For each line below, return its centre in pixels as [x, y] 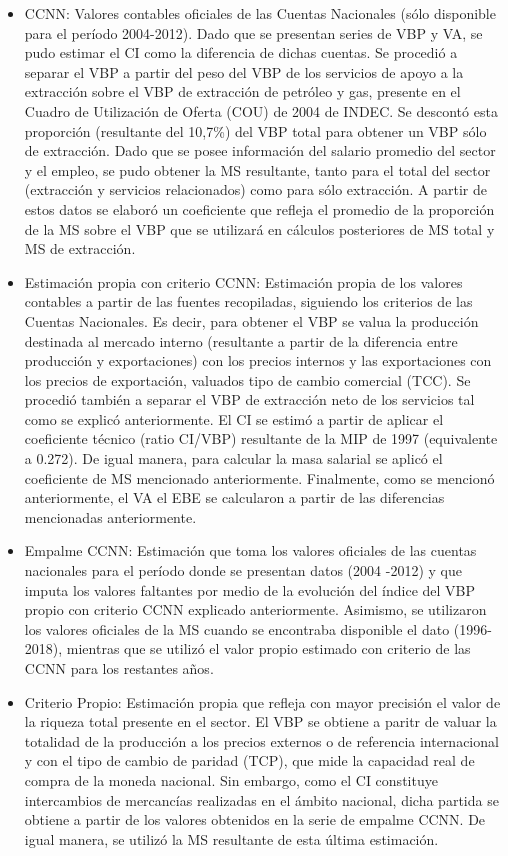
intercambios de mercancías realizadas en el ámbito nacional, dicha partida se [261, 799]
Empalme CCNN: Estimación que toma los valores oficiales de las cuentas [250, 550]
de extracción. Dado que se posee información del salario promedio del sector [260, 150]
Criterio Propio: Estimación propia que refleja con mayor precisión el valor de [262, 701]
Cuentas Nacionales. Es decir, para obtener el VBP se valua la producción [251, 320]
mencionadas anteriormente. [110, 516]
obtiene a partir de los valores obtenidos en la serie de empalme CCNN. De [255, 819]
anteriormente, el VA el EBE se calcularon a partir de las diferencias [234, 497]
